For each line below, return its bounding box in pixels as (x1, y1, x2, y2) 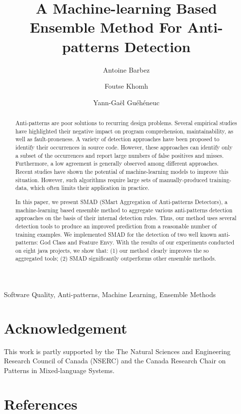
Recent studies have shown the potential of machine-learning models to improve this (15, 168, 228, 176)
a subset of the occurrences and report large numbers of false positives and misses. (15, 151, 224, 159)
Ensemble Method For (30, 17, 182, 37)
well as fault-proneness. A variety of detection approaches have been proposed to (15, 135, 220, 143)
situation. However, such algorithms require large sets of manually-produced (15, 175, 208, 184)
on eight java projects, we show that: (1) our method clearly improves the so (15, 246, 209, 254)
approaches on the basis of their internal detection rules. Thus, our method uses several (15, 214, 237, 222)
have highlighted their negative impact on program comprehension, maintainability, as (15, 127, 233, 135)
